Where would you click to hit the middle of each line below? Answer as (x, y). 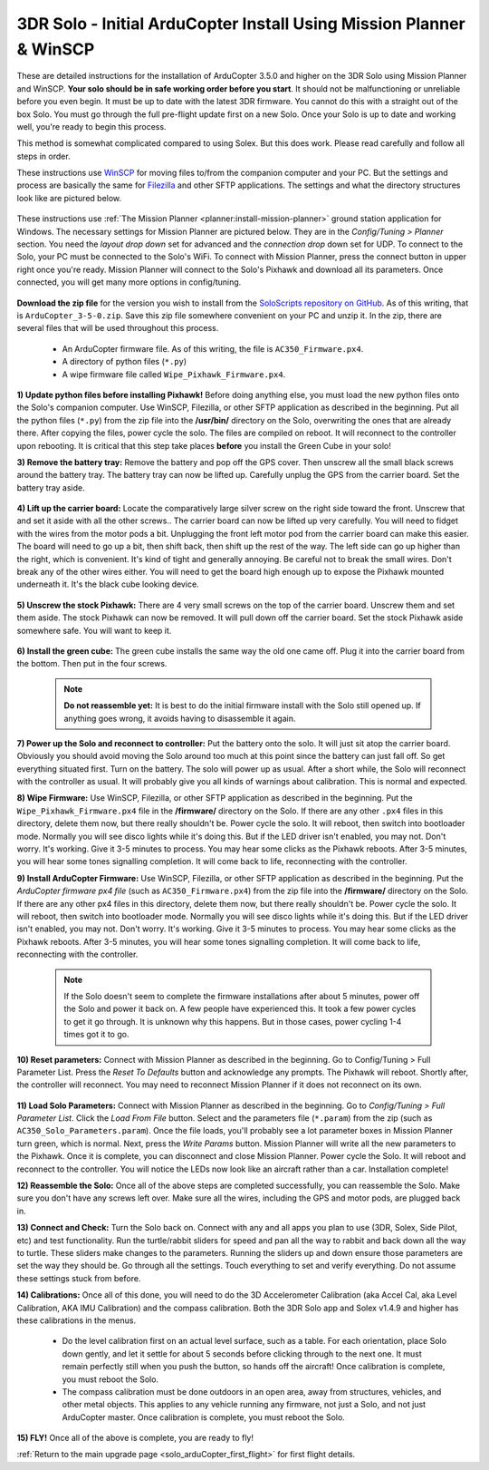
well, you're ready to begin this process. (91, 126)
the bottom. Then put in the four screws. (92, 664)
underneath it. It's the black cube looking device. (108, 584)
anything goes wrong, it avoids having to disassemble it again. (180, 718)
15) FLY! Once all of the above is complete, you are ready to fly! (135, 1438)
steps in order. (44, 156)
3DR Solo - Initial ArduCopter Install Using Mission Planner (241, 24)
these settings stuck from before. (79, 1278)
